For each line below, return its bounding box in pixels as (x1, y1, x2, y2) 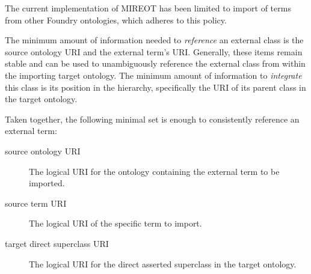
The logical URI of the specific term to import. (29, 217, 202, 230)
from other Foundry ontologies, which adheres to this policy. (5, 13, 227, 26)
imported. (29, 177, 65, 189)
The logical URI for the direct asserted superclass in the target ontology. (29, 257, 297, 270)
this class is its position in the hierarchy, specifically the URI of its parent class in (5, 81, 306, 93)
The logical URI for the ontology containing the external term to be (29, 165, 280, 177)
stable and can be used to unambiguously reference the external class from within (5, 57, 306, 70)
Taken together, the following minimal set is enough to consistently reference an (5, 112, 300, 125)
